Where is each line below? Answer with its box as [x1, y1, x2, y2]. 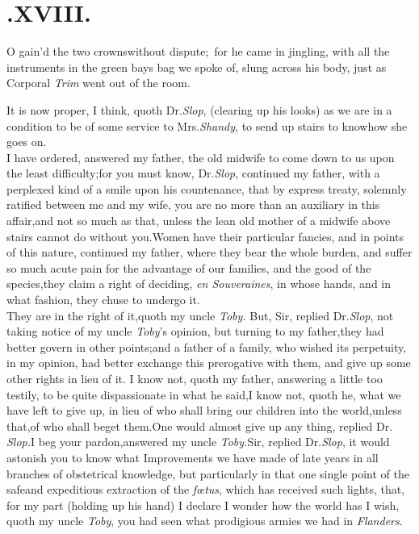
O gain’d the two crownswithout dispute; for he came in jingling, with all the [6, 43, 390, 60]
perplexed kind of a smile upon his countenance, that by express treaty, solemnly [6, 180, 407, 197]
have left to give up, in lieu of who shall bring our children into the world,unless [6, 402, 402, 419]
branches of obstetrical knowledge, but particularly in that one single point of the [6, 465, 409, 482]
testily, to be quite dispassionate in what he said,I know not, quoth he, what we [6, 386, 401, 403]
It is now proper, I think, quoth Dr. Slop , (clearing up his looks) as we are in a [6, 101, 392, 118]
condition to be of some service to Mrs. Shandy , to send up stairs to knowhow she [6, 117, 408, 134]
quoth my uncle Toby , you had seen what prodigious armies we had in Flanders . [6, 512, 403, 529]
